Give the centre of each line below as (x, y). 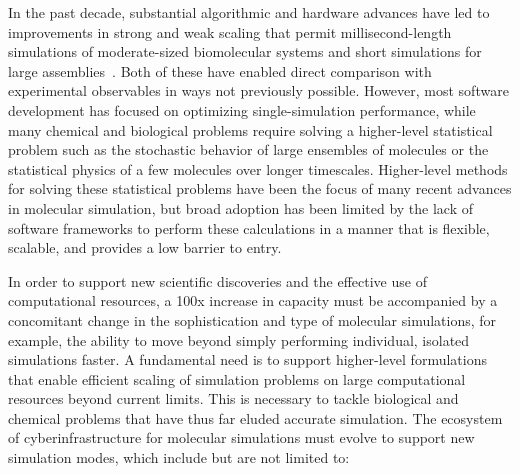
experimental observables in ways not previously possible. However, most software (258, 90)
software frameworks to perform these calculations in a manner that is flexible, (249, 227)
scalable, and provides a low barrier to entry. (145, 247)
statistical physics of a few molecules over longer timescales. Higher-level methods (258, 168)
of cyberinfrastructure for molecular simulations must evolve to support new (241, 437)
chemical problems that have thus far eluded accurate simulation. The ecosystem (255, 417)
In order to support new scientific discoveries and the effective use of (217, 280)
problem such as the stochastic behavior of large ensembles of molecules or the (248, 149)
